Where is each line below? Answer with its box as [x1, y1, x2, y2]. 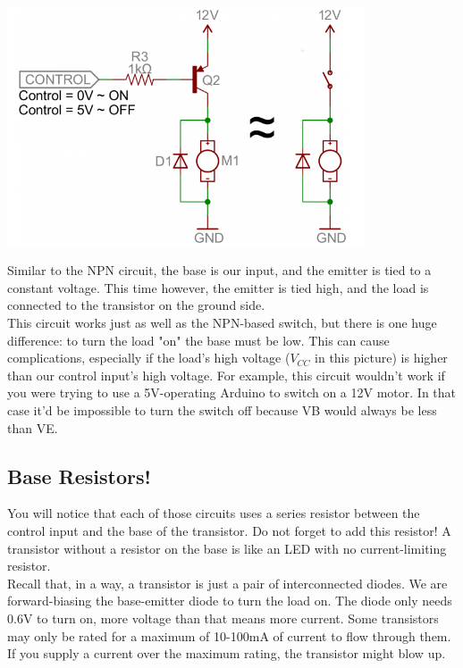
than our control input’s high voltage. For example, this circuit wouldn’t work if [7, 365, 445, 384]
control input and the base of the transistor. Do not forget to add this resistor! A [7, 521, 451, 539]
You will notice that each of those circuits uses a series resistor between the [7, 504, 420, 522]
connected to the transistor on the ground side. [7, 296, 265, 314]
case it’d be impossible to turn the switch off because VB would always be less [7, 401, 437, 419]
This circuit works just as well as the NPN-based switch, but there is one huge [7, 313, 437, 332]
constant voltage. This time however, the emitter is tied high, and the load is [7, 278, 429, 296]
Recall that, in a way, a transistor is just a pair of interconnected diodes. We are [7, 573, 448, 592]
